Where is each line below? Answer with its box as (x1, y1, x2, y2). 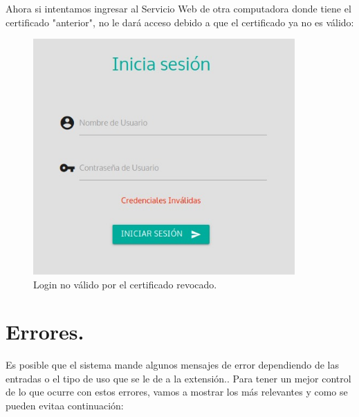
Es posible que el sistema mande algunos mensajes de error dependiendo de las (6, 358, 339, 372)
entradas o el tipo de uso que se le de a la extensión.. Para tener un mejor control (6, 371, 351, 385)
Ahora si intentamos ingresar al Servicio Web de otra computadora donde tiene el (6, 1, 351, 15)
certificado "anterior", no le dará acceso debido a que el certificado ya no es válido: (6, 15, 354, 29)
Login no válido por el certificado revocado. (33, 277, 217, 291)
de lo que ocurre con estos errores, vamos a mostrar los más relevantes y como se (6, 384, 348, 399)
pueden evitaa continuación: (6, 398, 124, 413)
